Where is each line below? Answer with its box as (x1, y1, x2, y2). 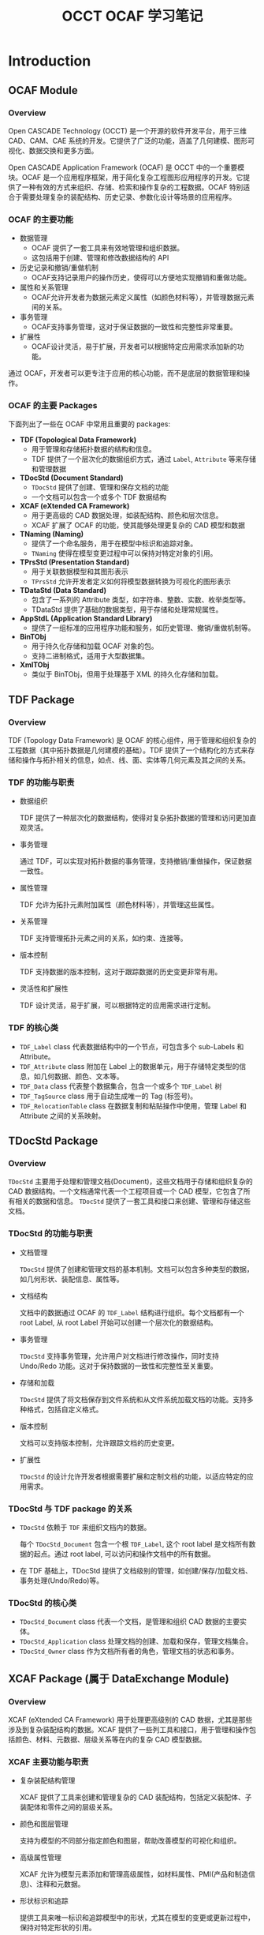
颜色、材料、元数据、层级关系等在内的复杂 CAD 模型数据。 (14, 1734, 206, 1745)
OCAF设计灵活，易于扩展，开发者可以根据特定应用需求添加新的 (31, 342, 238, 351)
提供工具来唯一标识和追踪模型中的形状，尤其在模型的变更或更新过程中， (19, 1913, 255, 1922)
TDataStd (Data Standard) (19, 586, 107, 595)
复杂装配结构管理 (19, 1776, 76, 1785)
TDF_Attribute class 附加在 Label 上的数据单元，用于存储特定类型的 (19, 1061, 240, 1071)
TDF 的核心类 (8, 1022, 59, 1033)
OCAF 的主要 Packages (8, 400, 98, 411)
